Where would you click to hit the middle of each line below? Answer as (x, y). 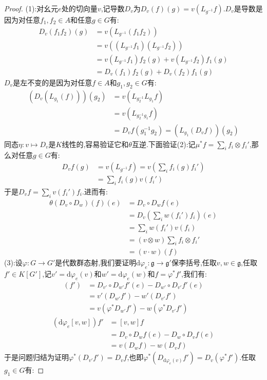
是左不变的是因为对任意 (53, 82)
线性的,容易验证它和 (95, 144)
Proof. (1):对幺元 (31, 8)
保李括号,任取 (194, 263)
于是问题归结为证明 (36, 357)
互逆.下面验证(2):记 (164, 144)
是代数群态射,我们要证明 (96, 263)
